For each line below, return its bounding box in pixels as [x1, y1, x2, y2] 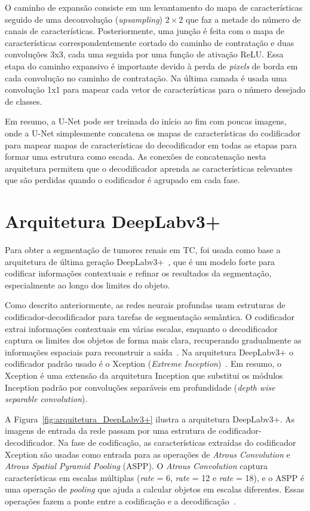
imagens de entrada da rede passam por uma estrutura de [5, 424, 216, 437]
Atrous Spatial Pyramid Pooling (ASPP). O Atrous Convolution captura [5, 460, 268, 472]
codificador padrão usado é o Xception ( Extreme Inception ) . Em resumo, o [5, 357, 281, 370]
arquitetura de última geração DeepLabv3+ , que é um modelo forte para [5, 255, 275, 267]
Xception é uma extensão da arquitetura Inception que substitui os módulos [5, 369, 283, 381]
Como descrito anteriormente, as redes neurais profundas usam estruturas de [5, 299, 286, 311]
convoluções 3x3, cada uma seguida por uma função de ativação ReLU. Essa [5, 48, 284, 60]
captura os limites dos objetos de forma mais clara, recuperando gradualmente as [5, 334, 302, 346]
